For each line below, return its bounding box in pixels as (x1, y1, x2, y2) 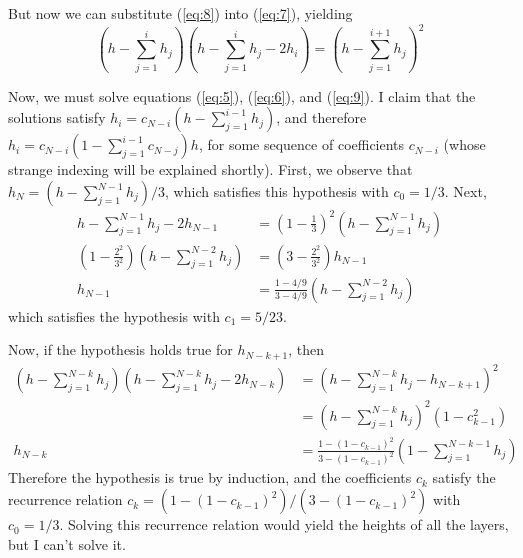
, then (288, 339, 325, 360)
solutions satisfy (8, 107, 106, 128)
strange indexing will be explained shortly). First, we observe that (8, 159, 413, 180)
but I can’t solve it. (8, 533, 126, 554)
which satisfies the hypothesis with (8, 305, 220, 326)
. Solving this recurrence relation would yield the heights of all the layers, (59, 514, 509, 535)
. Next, (444, 181, 487, 201)
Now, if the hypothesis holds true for (8, 339, 233, 360)
